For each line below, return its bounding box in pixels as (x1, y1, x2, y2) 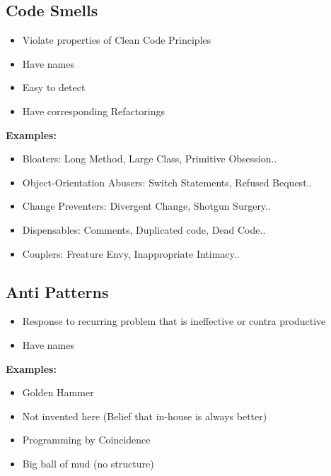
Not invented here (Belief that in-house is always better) (22, 408, 267, 423)
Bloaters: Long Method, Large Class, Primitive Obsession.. (22, 151, 277, 166)
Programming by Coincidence (22, 432, 151, 447)
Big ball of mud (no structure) (22, 456, 154, 470)
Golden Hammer (22, 385, 94, 400)
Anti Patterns (6, 280, 109, 302)
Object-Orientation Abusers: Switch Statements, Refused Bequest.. (22, 174, 313, 189)
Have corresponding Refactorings (22, 103, 165, 118)
